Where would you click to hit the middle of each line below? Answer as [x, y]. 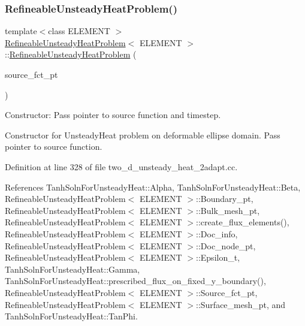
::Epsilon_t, [218, 257]
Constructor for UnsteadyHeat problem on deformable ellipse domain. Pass [143, 135]
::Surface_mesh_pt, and [241, 304]
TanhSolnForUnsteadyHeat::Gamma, [73, 269]
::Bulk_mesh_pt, [228, 210]
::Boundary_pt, [225, 199]
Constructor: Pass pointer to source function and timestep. [113, 115]
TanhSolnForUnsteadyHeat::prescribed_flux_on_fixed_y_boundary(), [135, 281]
